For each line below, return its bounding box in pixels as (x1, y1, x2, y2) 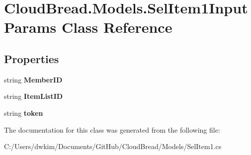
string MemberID (4, 74, 63, 84)
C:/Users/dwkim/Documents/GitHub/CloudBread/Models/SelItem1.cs (4, 141, 222, 152)
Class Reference (61, 17, 172, 37)
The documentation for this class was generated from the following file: (4, 124, 220, 135)
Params (4, 17, 57, 37)
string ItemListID (4, 91, 63, 101)
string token (4, 107, 43, 118)
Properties (4, 51, 59, 66)
